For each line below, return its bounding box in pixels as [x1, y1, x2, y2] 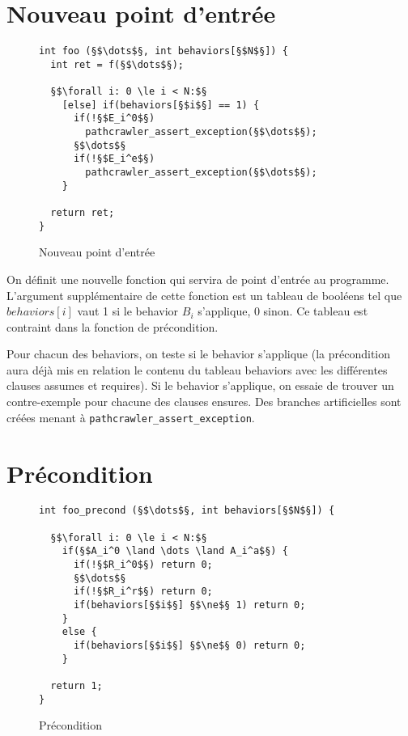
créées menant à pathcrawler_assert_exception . [6, 408, 255, 425]
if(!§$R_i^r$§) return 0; [73, 586, 213, 598]
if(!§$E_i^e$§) [73, 153, 155, 165]
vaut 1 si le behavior [77, 302, 179, 319]
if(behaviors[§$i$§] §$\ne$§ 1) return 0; [73, 599, 306, 611]
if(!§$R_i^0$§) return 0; [73, 559, 213, 571]
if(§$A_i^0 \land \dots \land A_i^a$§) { [62, 545, 288, 557]
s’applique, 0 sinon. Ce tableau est [198, 302, 368, 319]
